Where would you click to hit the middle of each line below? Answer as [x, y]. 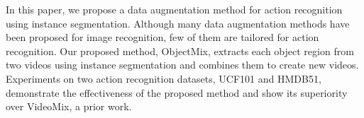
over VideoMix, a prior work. [69, 106]
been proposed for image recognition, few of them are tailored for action [162, 37]
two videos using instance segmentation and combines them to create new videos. [182, 65]
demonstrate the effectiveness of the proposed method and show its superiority [177, 92]
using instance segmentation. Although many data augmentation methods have [178, 23]
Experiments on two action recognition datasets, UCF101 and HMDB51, [164, 78]
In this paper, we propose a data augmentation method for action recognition [174, 9]
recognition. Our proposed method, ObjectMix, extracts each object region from [180, 51]
